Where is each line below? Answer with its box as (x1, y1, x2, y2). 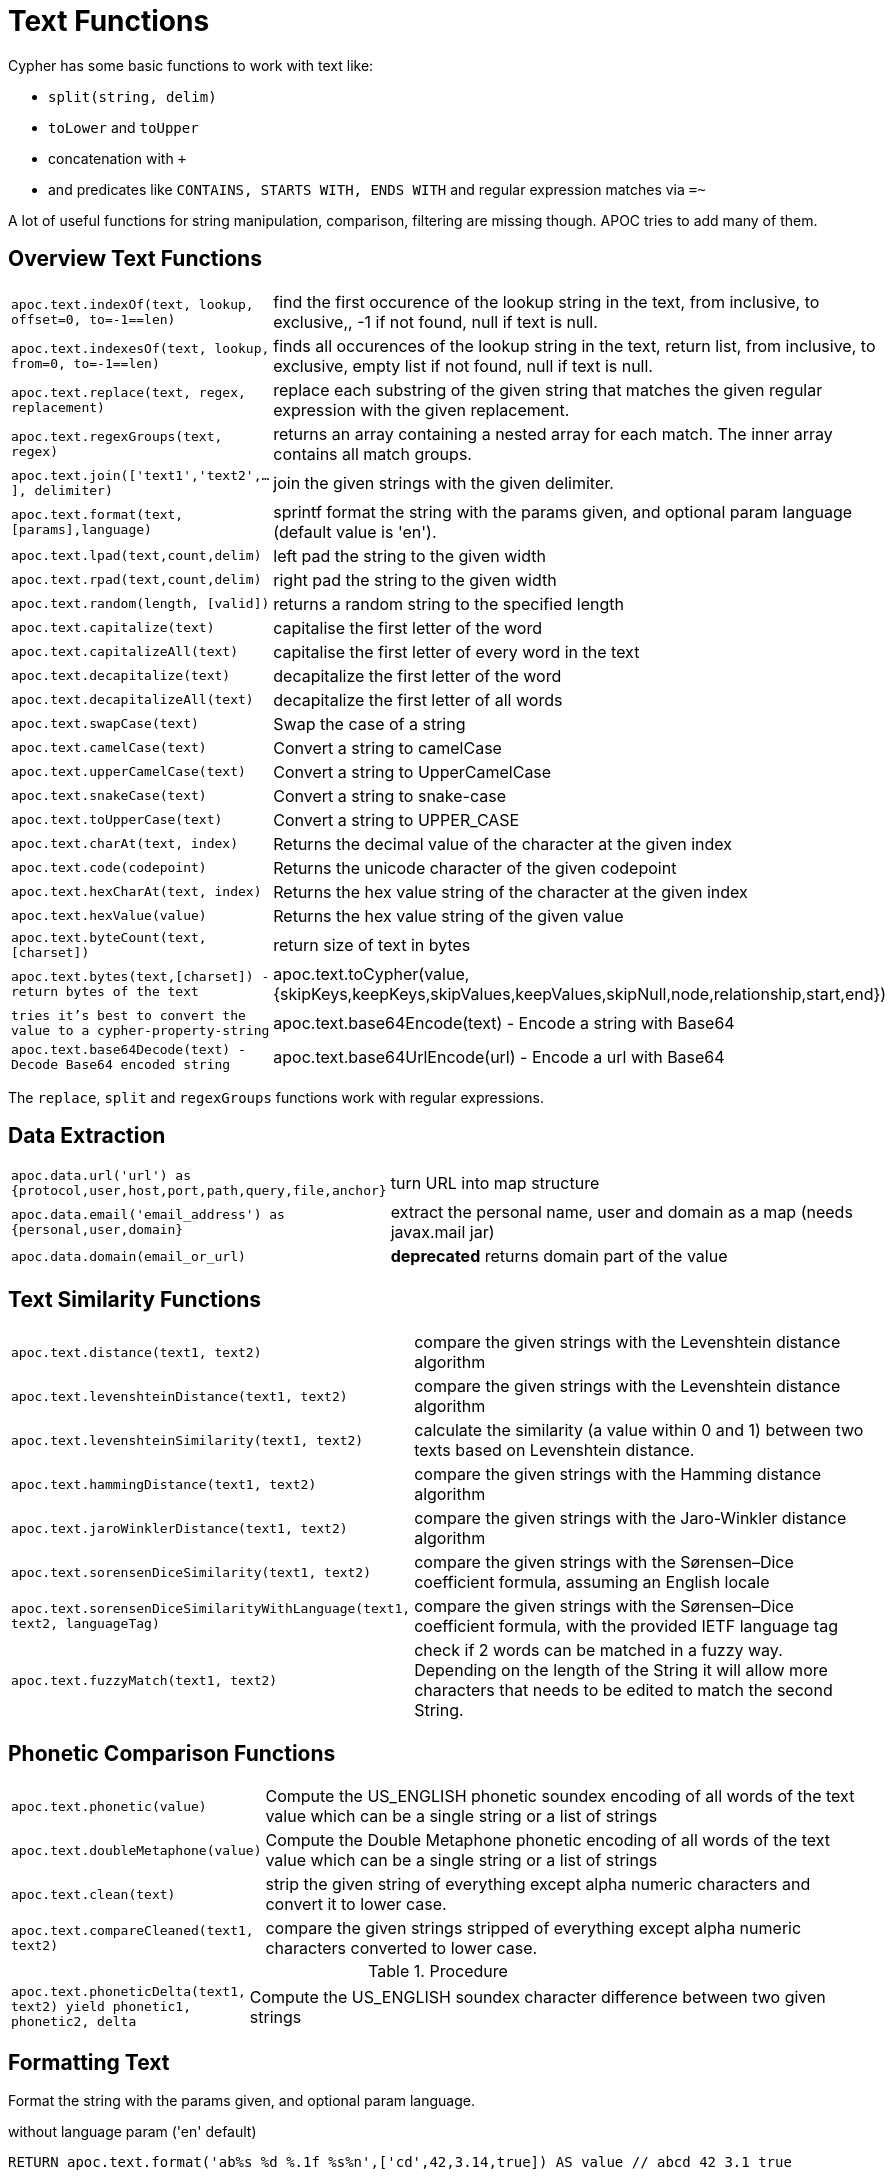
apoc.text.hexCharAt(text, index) (11, 884, 262, 900)
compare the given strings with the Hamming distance (414, 1464, 822, 1485)
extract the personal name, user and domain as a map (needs (390, 1202, 853, 1223)
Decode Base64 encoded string (11, 1056, 231, 1072)
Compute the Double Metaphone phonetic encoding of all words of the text (265, 1830, 831, 1851)
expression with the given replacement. (273, 399, 570, 420)
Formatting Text (8, 2049, 170, 2075)
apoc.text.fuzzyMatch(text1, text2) (11, 1672, 278, 1688)
